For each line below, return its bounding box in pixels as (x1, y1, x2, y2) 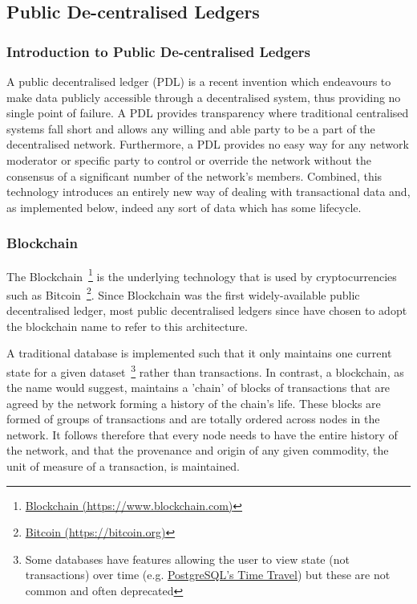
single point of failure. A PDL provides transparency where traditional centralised (6, 104, 409, 121)
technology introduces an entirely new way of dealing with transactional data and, (6, 183, 411, 200)
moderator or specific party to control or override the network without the (6, 151, 372, 168)
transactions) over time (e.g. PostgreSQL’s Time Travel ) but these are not (25, 566, 391, 583)
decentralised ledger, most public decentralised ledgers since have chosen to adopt (6, 302, 407, 319)
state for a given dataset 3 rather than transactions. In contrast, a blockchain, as (6, 361, 404, 380)
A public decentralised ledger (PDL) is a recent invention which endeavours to (6, 73, 391, 89)
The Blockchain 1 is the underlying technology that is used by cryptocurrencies (6, 265, 397, 284)
